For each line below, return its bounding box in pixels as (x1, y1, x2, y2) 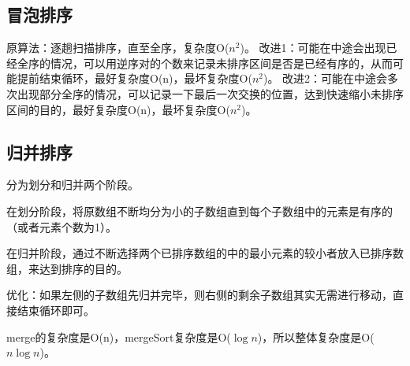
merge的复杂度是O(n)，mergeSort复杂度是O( (6, 328, 231, 345)
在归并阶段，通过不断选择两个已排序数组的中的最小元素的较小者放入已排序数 (6, 245, 404, 261)
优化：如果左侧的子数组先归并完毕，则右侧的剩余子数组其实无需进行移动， (6, 287, 393, 303)
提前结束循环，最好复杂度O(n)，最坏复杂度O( (17, 70, 252, 87)
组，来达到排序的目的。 (6, 260, 128, 276)
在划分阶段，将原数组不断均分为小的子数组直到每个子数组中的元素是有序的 (6, 202, 393, 219)
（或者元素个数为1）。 (6, 218, 117, 235)
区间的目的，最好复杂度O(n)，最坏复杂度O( (6, 101, 230, 117)
